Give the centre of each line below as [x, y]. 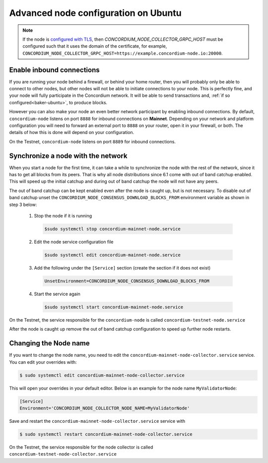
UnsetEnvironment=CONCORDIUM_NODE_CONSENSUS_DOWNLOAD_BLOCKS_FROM [127, 281]
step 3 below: [23, 204]
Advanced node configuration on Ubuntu [95, 13]
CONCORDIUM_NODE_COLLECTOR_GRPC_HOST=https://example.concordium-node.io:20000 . [123, 53]
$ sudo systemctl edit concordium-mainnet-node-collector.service [102, 375]
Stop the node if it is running [63, 216]
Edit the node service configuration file [74, 242]
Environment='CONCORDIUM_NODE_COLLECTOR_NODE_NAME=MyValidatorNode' [105, 408]
